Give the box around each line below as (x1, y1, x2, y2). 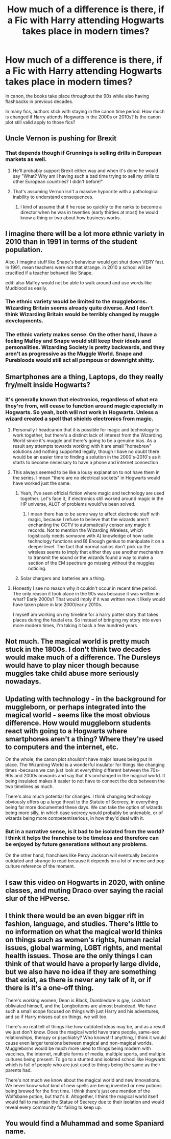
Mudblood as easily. (5, 285, 47, 292)
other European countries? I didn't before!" (12, 178, 103, 184)
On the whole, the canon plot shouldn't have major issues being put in (5, 756, 153, 762)
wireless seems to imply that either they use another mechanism (28, 549, 164, 555)
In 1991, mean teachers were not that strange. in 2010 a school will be (5, 264, 152, 271)
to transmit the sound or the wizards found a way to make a (28, 554, 153, 561)
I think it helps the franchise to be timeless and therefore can (5, 834, 159, 841)
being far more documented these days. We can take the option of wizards (5, 804, 163, 811)
